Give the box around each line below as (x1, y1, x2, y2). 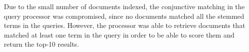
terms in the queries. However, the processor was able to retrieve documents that (4, 20, 246, 30)
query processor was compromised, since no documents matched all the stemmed (4, 11, 245, 21)
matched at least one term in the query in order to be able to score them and (4, 29, 234, 39)
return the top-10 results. (4, 39, 79, 49)
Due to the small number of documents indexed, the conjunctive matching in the (4, 1, 245, 11)
